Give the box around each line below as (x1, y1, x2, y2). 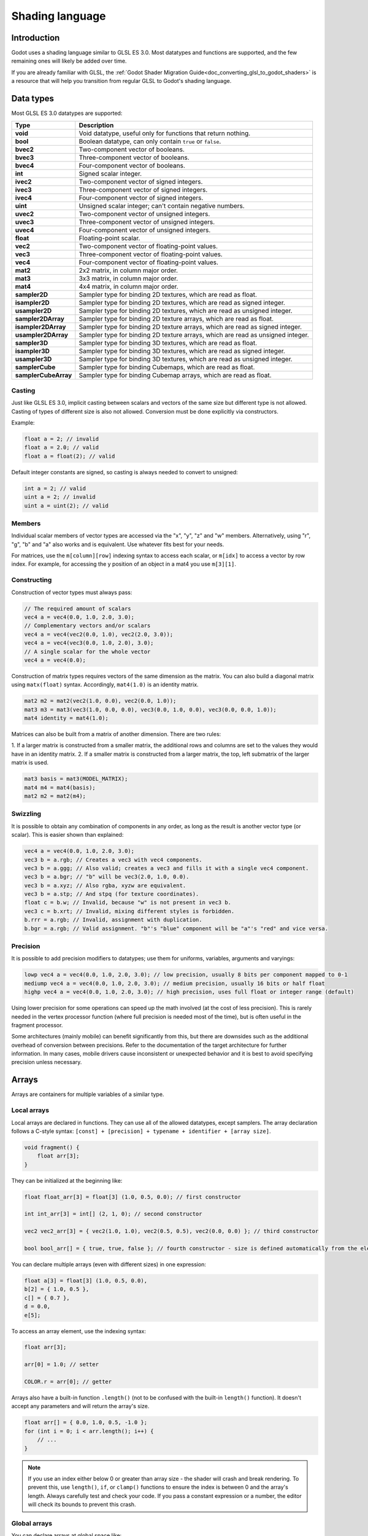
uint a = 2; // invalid (24, 493, 96, 501)
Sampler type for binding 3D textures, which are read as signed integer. (79, 347, 285, 355)
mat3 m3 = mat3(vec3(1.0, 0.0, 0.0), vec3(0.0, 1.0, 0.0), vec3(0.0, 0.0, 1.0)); (24, 706, 277, 713)
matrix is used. (11, 759, 49, 766)
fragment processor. (11, 1021, 63, 1029)
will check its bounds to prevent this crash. (28, 1501, 136, 1508)
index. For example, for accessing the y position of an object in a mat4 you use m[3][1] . (11, 560, 236, 568)
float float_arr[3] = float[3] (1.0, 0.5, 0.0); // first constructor (24, 1193, 242, 1201)
